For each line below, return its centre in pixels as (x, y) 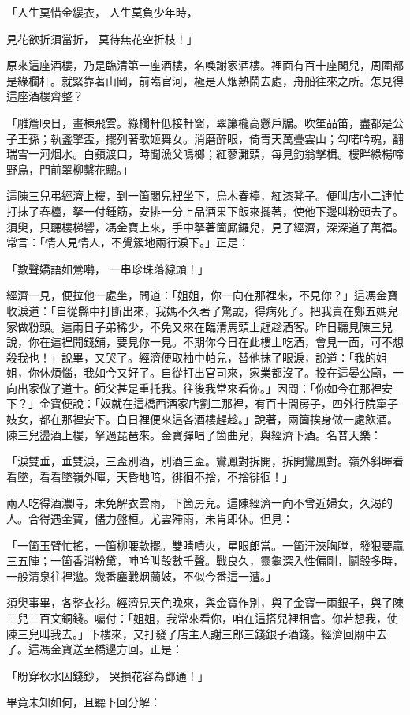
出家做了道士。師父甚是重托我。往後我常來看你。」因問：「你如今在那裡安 (205, 388)
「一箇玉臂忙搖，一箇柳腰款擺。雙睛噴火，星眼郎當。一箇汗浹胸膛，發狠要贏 (205, 545)
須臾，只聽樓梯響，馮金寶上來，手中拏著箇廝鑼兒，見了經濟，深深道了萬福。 (205, 226)
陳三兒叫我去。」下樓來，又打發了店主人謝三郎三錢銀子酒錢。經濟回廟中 (191, 633)
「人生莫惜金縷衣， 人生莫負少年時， (102, 12)
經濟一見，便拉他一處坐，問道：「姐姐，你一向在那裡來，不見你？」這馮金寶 (202, 295)
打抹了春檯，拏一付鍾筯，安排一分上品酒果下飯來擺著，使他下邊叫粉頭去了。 (205, 211)
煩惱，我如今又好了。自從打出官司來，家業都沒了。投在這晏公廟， (221, 373)
